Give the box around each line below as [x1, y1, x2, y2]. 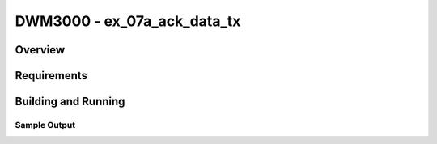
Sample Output [15, 119, 76, 130]
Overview [15, 43, 66, 57]
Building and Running [15, 95, 125, 108]
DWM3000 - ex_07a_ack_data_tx [15, 12, 241, 30]
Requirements [15, 69, 88, 83]
